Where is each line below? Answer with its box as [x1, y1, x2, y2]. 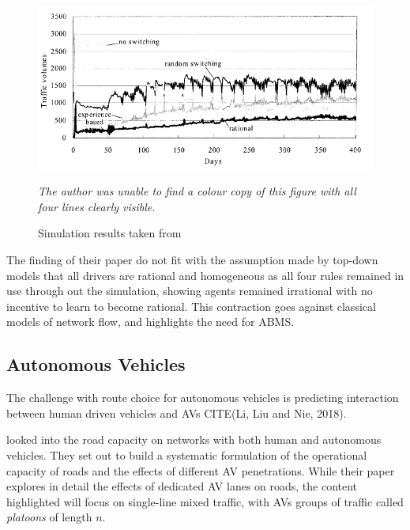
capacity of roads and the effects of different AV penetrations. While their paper [6, 462, 395, 479]
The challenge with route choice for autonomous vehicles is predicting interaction [6, 389, 399, 406]
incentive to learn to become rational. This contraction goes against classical [6, 297, 376, 314]
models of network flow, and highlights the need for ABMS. [6, 313, 295, 330]
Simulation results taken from [38, 225, 182, 241]
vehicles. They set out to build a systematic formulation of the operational [6, 446, 367, 463]
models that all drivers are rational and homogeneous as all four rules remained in [6, 267, 404, 283]
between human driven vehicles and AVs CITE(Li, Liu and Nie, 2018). [6, 404, 347, 421]
